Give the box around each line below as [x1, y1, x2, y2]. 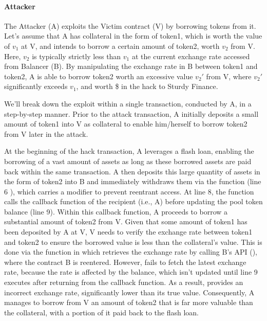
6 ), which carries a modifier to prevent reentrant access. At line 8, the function [4, 186, 254, 197]
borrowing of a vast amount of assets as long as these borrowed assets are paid [4, 155, 252, 166]
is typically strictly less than [32, 50, 121, 61]
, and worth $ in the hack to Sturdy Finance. [76, 81, 218, 92]
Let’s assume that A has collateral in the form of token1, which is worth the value [4, 30, 262, 41]
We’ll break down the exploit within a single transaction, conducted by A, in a [4, 98, 252, 109]
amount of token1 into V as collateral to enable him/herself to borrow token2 [4, 118, 247, 129]
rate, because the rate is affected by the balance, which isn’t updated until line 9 [4, 266, 258, 277]
